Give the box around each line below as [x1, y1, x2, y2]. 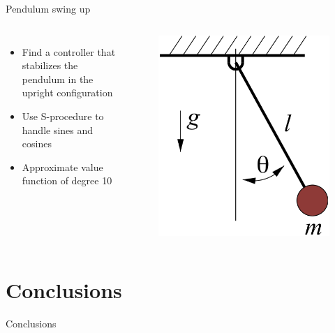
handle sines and [22, 122, 94, 137]
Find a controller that [22, 44, 116, 59]
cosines [22, 136, 52, 151]
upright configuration [22, 85, 113, 100]
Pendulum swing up [6, 1, 91, 15]
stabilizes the [22, 58, 78, 73]
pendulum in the [22, 71, 94, 86]
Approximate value [22, 159, 103, 174]
